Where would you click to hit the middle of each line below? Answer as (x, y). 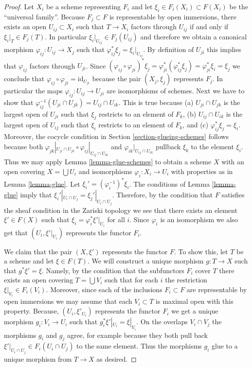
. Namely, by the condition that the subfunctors (113, 270)
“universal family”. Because (45, 16)
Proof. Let (19, 6)
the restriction (186, 280)
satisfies (233, 195)
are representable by (217, 289)
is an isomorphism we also (199, 219)
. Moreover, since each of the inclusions (104, 289)
